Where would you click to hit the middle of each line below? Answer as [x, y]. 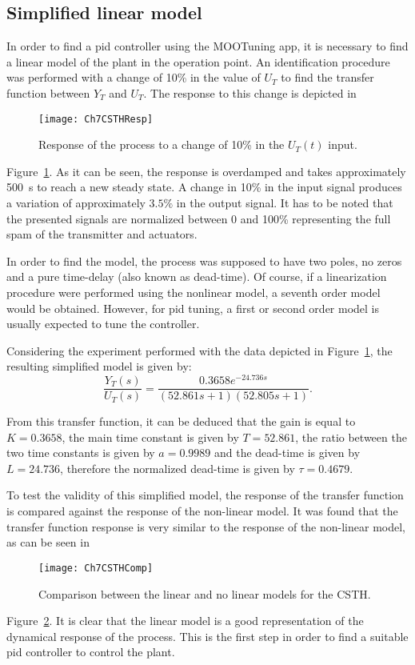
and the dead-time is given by [287, 453]
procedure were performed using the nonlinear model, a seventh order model [194, 292]
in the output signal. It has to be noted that [285, 203]
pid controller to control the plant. [91, 652]
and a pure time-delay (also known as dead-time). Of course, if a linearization [197, 276]
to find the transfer [327, 77]
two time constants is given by [81, 453]
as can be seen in [48, 542]
